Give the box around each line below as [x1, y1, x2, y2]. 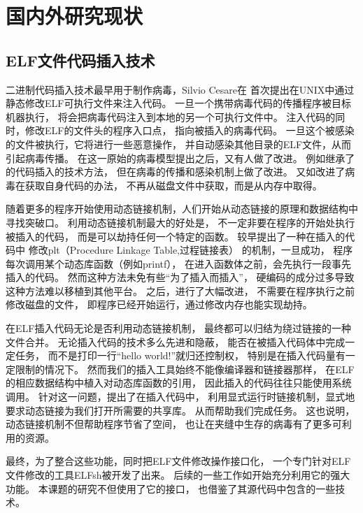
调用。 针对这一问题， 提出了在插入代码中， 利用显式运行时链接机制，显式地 [6, 389, 355, 404]
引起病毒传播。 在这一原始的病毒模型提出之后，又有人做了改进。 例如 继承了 [6, 150, 355, 165]
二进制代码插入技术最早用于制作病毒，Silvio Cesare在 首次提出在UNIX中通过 [6, 82, 355, 96]
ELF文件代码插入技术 [6, 49, 155, 71]
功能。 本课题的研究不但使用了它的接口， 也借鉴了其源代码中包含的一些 [6, 481, 336, 496]
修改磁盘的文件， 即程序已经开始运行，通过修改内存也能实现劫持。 [6, 297, 313, 312]
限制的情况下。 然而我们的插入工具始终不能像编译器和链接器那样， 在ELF [15, 361, 355, 376]
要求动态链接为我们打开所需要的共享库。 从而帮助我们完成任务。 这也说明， [6, 403, 355, 417]
